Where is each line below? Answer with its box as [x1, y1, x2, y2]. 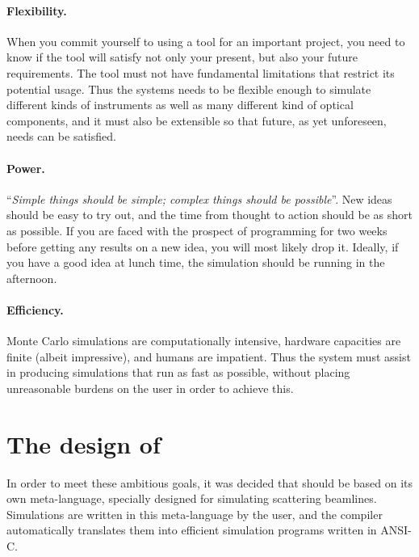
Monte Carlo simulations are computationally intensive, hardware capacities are [6, 332, 401, 349]
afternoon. [6, 269, 57, 286]
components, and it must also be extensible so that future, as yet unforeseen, [6, 112, 387, 129]
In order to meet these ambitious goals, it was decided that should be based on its [6, 474, 413, 491]
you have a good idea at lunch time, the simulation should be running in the [6, 254, 385, 271]
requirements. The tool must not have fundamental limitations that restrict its [6, 64, 395, 81]
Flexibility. [6, 2, 67, 19]
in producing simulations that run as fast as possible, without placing [6, 364, 350, 381]
